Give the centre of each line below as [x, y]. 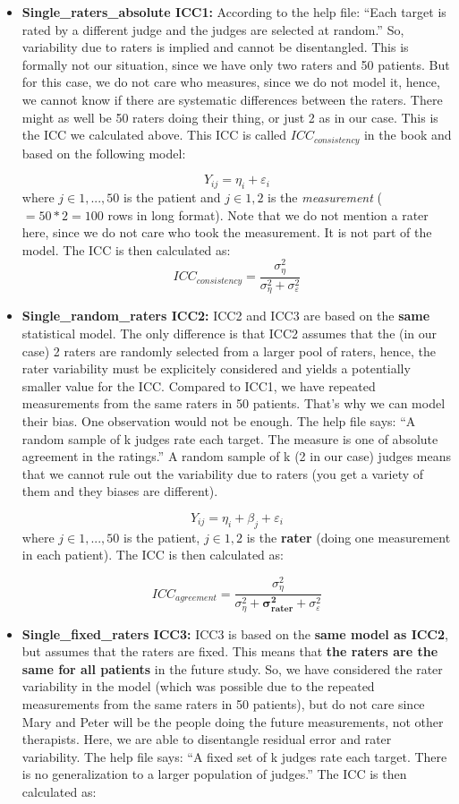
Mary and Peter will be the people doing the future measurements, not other [233, 721]
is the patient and [172, 197]
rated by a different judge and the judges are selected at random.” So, [213, 29]
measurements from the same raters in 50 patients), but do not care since [223, 703]
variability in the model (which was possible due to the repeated [198, 686]
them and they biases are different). [120, 491]
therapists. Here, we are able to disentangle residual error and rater [207, 739]
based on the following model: [104, 153]
